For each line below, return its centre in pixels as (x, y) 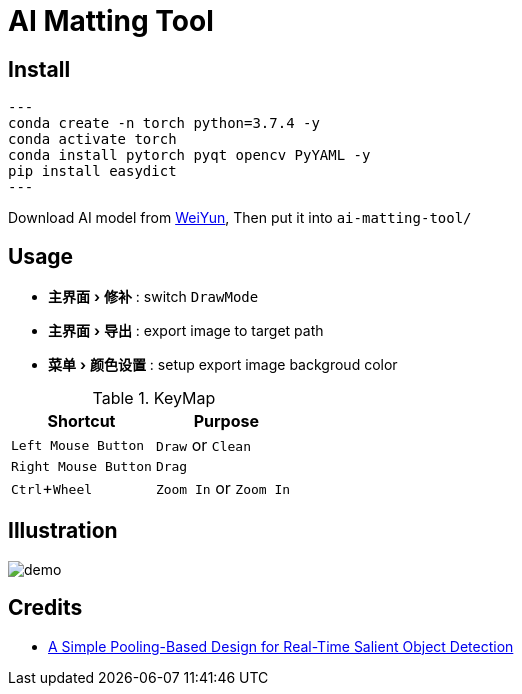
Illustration (63, 531)
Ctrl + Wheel (52, 488)
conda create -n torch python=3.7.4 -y (164, 123)
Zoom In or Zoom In (223, 488)
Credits (45, 608)
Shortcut (81, 421)
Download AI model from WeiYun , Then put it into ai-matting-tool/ (240, 218)
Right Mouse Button (81, 467)
